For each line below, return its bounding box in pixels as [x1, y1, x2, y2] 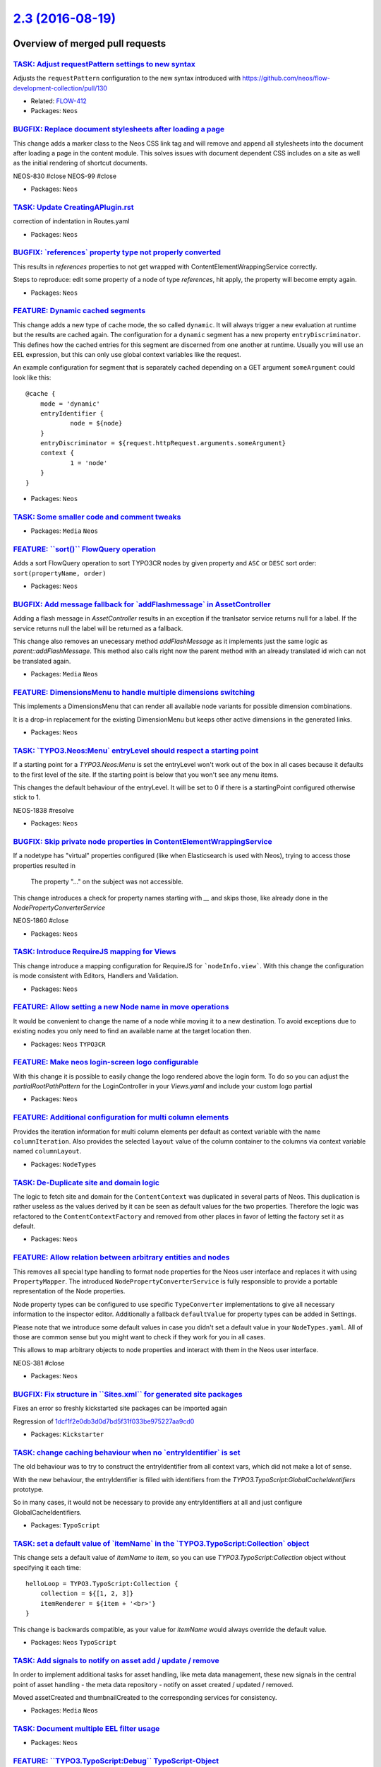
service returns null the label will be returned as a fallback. [13, 624, 183, 633]
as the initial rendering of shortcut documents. [13, 159, 148, 168]
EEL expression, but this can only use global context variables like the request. [13, 350, 241, 358]
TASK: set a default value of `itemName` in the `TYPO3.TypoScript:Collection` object [13, 1538, 310, 1548]
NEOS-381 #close [13, 1358, 65, 1367]
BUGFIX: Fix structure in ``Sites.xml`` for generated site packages [13, 1389, 243, 1399]
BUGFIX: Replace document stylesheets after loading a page [13, 124, 225, 134]
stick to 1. [13, 793, 41, 802]
